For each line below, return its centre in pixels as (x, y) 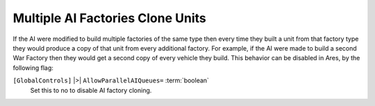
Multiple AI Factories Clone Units (109, 18)
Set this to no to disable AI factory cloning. (91, 90)
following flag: (33, 68)
